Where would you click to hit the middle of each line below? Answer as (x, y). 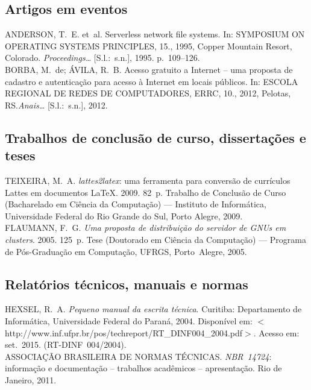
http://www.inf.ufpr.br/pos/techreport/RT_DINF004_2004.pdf (124, 332)
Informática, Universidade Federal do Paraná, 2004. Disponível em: (129, 320)
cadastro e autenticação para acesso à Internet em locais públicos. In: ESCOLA (152, 81)
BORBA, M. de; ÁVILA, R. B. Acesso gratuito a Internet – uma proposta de (149, 69)
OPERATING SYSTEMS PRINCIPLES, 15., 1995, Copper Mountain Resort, (149, 46)
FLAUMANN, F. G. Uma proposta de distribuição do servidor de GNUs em (146, 228)
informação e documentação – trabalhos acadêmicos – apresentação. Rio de (143, 368)
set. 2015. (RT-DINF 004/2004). (66, 344)
